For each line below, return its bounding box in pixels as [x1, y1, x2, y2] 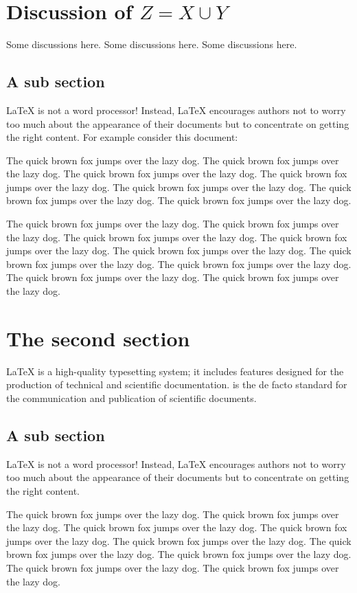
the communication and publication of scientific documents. [6, 390, 257, 405]
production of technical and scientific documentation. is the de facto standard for [6, 377, 347, 392]
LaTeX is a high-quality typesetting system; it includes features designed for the [6, 363, 344, 378]
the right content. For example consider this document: [6, 130, 238, 144]
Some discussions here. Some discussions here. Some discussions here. [6, 37, 297, 52]
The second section [6, 324, 190, 352]
